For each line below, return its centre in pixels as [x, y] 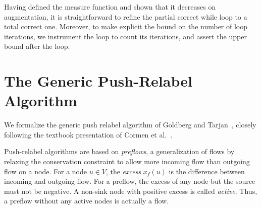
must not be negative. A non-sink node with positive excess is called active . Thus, [131, 191]
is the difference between [207, 171]
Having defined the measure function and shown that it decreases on [110, 7]
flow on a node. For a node [45, 171]
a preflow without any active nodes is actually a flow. [87, 201]
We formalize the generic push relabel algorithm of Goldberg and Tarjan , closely [130, 125]
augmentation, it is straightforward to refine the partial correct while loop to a [126, 16]
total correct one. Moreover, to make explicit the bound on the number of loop [126, 26]
